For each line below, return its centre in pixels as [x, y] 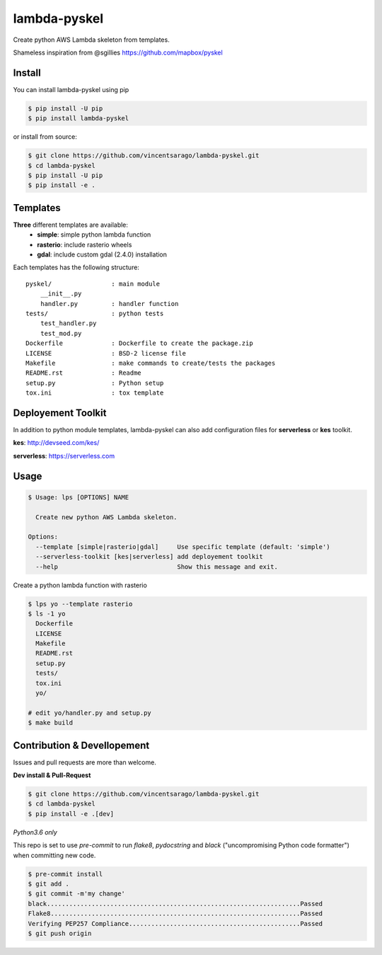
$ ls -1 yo [47, 614]
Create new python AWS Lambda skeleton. [106, 517]
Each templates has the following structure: [76, 267]
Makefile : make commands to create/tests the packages [151, 363]
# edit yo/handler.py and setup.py [89, 713]
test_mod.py [61, 333]
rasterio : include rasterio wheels [85, 244]
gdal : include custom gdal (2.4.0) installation [102, 254]
